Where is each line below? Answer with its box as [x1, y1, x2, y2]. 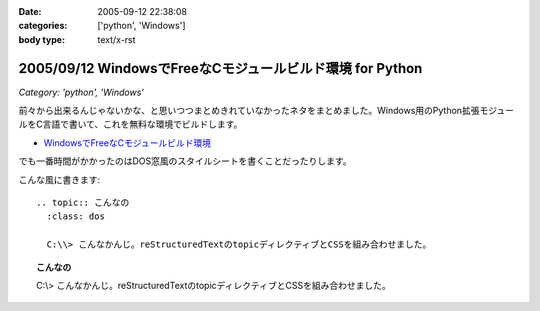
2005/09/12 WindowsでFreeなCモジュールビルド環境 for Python [18, 60, 423, 77]
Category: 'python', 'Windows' [18, 86, 145, 98]
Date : [18, 6, 42, 17]
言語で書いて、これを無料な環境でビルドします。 [42, 118, 243, 130]
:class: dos [46, 211, 105, 222]
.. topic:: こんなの [36, 197, 130, 209]
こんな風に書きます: [18, 173, 101, 185]
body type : [18, 33, 65, 45]
